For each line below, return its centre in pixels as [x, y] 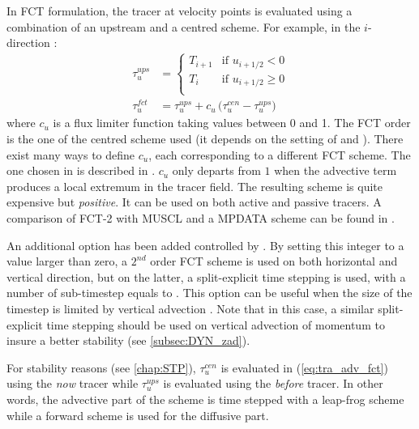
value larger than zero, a [67, 261]
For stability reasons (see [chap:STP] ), [101, 367]
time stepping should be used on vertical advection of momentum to [216, 324]
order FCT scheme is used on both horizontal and [274, 261]
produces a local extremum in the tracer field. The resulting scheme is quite [195, 186]
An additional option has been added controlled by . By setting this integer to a [205, 245]
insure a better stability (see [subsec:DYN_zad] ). [128, 340]
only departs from [216, 170]
